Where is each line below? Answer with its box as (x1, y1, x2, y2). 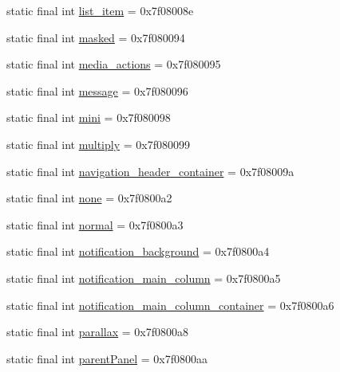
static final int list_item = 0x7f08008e (6, 2, 194, 18)
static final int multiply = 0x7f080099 (6, 135, 190, 152)
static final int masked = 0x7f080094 (6, 29, 185, 45)
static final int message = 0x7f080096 (6, 82, 188, 99)
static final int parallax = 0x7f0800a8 (6, 323, 189, 340)
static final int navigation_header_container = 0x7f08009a (6, 163, 295, 179)
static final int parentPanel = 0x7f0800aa (6, 350, 208, 366)
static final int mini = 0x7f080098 (6, 109, 171, 126)
